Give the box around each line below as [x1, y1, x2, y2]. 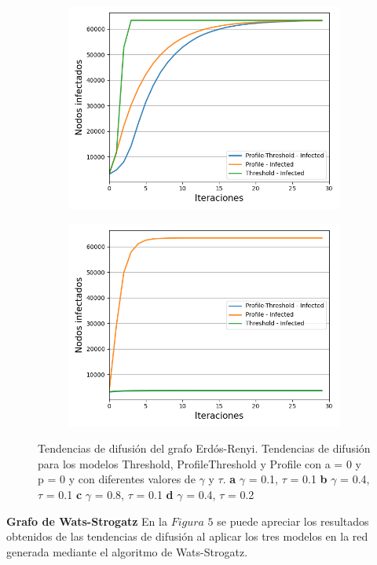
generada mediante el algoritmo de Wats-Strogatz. [6, 543, 248, 559]
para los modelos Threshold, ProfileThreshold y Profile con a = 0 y [38, 455, 361, 471]
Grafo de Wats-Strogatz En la [6, 512, 167, 529]
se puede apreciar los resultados [217, 512, 369, 529]
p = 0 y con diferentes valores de [38, 471, 196, 487]
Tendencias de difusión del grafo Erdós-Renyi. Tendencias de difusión [38, 440, 371, 457]
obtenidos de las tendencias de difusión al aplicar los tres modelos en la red [6, 528, 368, 545]
